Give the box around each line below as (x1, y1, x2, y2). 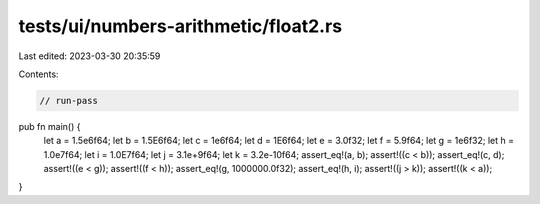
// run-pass (39, 95, 99, 106)
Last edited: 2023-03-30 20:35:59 (18, 50, 161, 62)
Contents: (18, 68, 59, 80)
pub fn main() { (18, 120, 81, 132)
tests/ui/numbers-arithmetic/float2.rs (18, 15, 343, 37)
